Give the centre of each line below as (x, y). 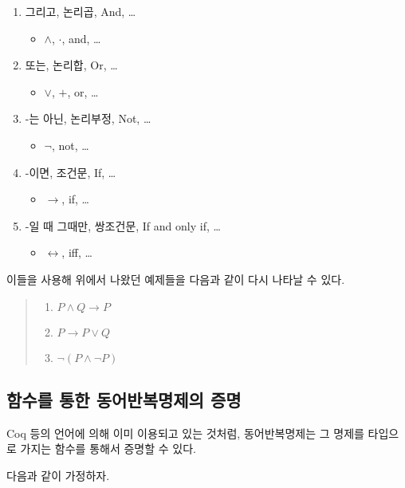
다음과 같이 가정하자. (58, 475)
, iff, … (77, 252)
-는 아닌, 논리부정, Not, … (88, 118)
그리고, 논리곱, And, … (81, 11)
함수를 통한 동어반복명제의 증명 (124, 399)
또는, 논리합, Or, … (71, 65)
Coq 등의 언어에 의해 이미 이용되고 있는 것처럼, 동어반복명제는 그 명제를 (185, 433)
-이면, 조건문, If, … (71, 172)
